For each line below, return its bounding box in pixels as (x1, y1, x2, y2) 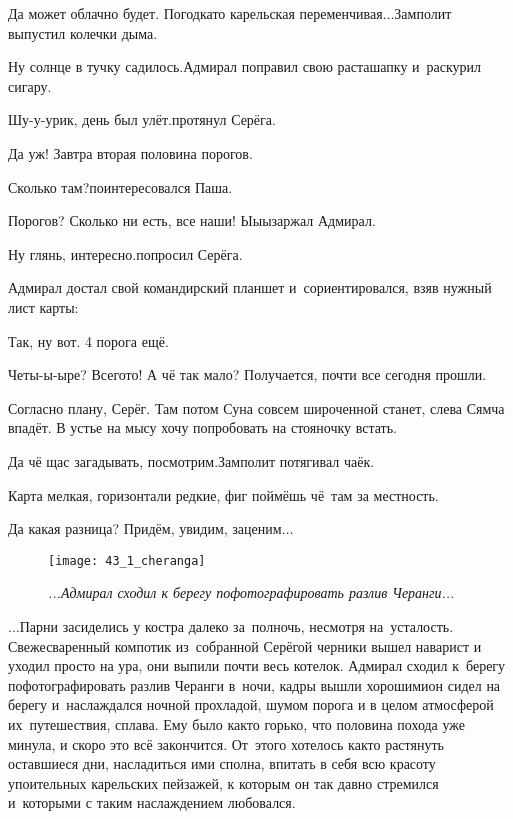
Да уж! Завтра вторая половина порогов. (8, 142, 253, 163)
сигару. (8, 75, 52, 96)
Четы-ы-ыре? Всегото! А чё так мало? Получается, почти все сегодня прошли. (8, 364, 487, 385)
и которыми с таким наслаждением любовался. (8, 792, 296, 813)
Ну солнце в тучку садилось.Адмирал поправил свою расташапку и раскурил (8, 56, 482, 77)
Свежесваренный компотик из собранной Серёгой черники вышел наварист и (8, 635, 482, 656)
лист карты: (8, 296, 79, 317)
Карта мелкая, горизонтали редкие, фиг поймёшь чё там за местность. (8, 484, 439, 505)
